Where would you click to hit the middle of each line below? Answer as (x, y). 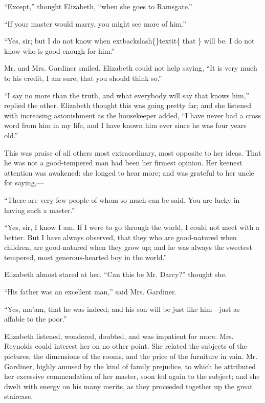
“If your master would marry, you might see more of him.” (95, 23)
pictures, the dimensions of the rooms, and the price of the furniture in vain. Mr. (131, 356)
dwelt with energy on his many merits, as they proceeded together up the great (128, 386)
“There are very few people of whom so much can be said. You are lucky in (122, 199)
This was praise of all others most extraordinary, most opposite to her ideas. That (133, 152)
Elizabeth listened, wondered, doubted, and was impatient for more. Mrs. (119, 336)
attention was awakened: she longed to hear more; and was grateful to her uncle (129, 172)
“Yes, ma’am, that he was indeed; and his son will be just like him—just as (122, 309)
